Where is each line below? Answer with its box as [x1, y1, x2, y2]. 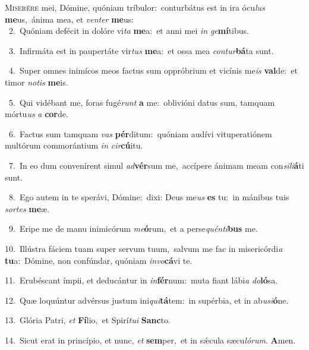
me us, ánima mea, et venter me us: [5, 12, 134, 25]
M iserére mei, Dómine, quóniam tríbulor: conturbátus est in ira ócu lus [5, 1, 265, 13]
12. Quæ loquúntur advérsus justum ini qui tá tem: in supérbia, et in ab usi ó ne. [5, 294, 289, 306]
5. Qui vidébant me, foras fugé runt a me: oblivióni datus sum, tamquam [8, 96, 275, 108]
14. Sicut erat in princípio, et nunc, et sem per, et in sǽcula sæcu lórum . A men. [5, 333, 296, 346]
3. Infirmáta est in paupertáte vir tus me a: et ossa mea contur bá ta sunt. [8, 44, 274, 56]
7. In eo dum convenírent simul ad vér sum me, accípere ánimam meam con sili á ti [8, 159, 304, 171]
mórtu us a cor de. [5, 108, 68, 120]
